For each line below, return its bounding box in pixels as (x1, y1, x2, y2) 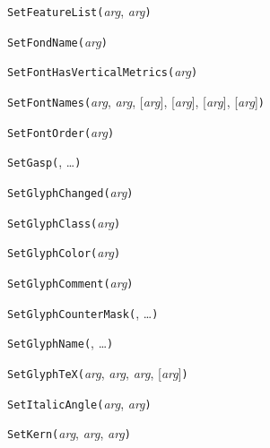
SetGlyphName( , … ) (7, 333, 114, 352)
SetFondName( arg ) (7, 31, 108, 50)
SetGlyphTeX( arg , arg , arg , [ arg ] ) (7, 363, 188, 382)
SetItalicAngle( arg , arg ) (7, 393, 152, 412)
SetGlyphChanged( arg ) (7, 182, 134, 201)
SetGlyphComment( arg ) (7, 272, 134, 291)
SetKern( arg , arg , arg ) (7, 424, 131, 443)
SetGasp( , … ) (7, 152, 82, 171)
